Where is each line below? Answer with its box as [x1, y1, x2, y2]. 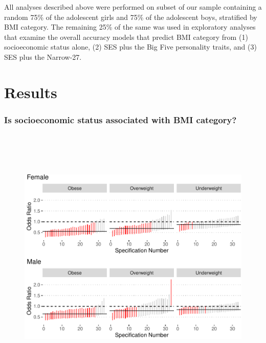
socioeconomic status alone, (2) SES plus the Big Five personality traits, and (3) [4, 41, 257, 52]
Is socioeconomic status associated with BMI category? [4, 113, 237, 126]
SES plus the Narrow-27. [4, 51, 82, 62]
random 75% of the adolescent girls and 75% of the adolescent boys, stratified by [4, 11, 257, 22]
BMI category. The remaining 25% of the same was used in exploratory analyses [4, 21, 256, 32]
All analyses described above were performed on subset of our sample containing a [4, 2, 262, 12]
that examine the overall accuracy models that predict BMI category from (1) [4, 31, 248, 42]
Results [4, 81, 57, 102]
